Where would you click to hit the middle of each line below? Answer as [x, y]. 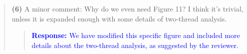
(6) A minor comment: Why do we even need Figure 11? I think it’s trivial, [127, 8]
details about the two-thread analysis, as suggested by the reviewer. [135, 45]
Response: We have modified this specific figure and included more [136, 35]
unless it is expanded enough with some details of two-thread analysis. [119, 18]
